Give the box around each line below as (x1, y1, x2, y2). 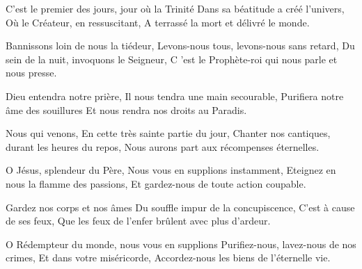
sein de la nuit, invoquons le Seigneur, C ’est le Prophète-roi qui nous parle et (6, 51, 338, 66)
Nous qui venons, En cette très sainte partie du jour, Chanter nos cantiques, (6, 126, 331, 140)
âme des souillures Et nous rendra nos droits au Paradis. (6, 102, 247, 117)
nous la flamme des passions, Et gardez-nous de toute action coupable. (6, 176, 306, 190)
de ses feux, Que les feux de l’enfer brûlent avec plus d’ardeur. (6, 213, 271, 228)
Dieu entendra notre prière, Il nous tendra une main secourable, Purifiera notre (6, 88, 344, 103)
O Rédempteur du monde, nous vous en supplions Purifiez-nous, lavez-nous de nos (6, 236, 356, 251)
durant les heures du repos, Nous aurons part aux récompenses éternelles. (6, 139, 320, 154)
